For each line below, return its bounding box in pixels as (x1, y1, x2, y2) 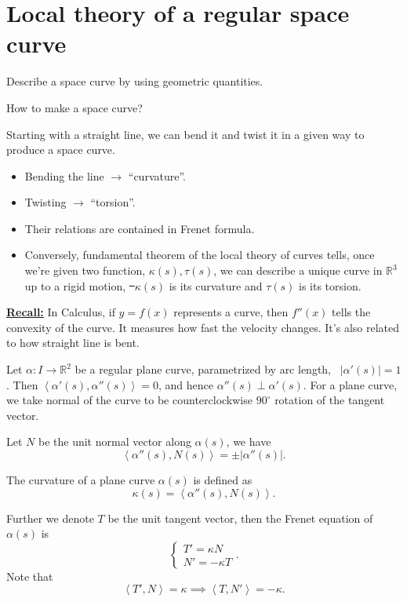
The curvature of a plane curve (6, 472, 155, 487)
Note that (6, 567, 53, 584)
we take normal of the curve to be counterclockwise (6, 392, 253, 408)
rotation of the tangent (274, 392, 385, 408)
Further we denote (6, 509, 94, 526)
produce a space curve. (6, 141, 115, 158)
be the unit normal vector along (38, 433, 191, 450)
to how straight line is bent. (6, 334, 140, 351)
